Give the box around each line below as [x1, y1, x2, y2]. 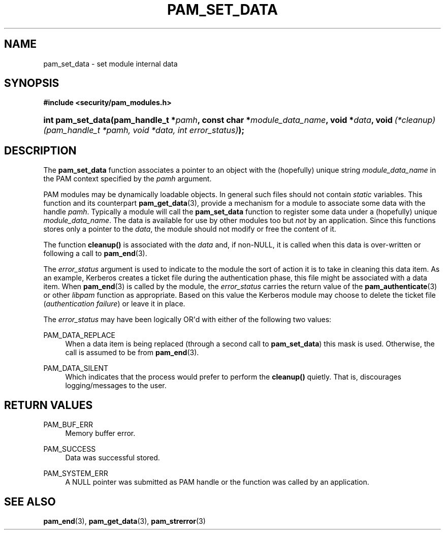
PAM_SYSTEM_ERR [43, 469, 108, 478]
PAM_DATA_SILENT [43, 364, 109, 373]
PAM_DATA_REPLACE [43, 331, 116, 340]
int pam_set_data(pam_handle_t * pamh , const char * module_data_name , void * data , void [43, 115, 393, 125]
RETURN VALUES [4, 398, 93, 412]
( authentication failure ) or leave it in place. [43, 299, 185, 308]
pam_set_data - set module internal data [43, 59, 178, 68]
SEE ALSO [4, 495, 56, 508]
